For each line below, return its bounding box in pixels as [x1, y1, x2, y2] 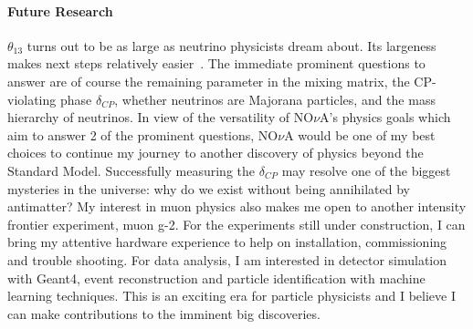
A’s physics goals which [320, 108, 451, 127]
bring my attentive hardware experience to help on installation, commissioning [7, 232, 447, 252]
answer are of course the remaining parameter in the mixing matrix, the [7, 71, 410, 90]
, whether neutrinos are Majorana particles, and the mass [114, 89, 436, 108]
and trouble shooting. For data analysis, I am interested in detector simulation [7, 250, 447, 269]
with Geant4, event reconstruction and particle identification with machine [7, 268, 426, 287]
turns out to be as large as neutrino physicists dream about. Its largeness [26, 36, 436, 55]
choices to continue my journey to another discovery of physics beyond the [7, 143, 424, 162]
